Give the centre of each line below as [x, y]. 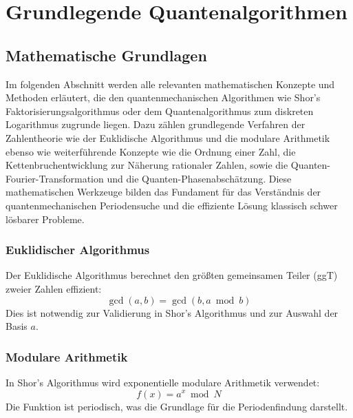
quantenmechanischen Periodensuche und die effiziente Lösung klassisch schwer [172, 205]
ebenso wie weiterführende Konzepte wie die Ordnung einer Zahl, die [151, 151]
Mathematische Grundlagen [106, 55]
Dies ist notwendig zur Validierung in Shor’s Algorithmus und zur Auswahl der [172, 312]
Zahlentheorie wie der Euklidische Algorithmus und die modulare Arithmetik [168, 137]
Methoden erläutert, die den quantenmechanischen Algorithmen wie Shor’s [163, 97]
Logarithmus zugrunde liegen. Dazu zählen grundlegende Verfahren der [156, 124]
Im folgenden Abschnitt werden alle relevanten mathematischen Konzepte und [170, 84]
